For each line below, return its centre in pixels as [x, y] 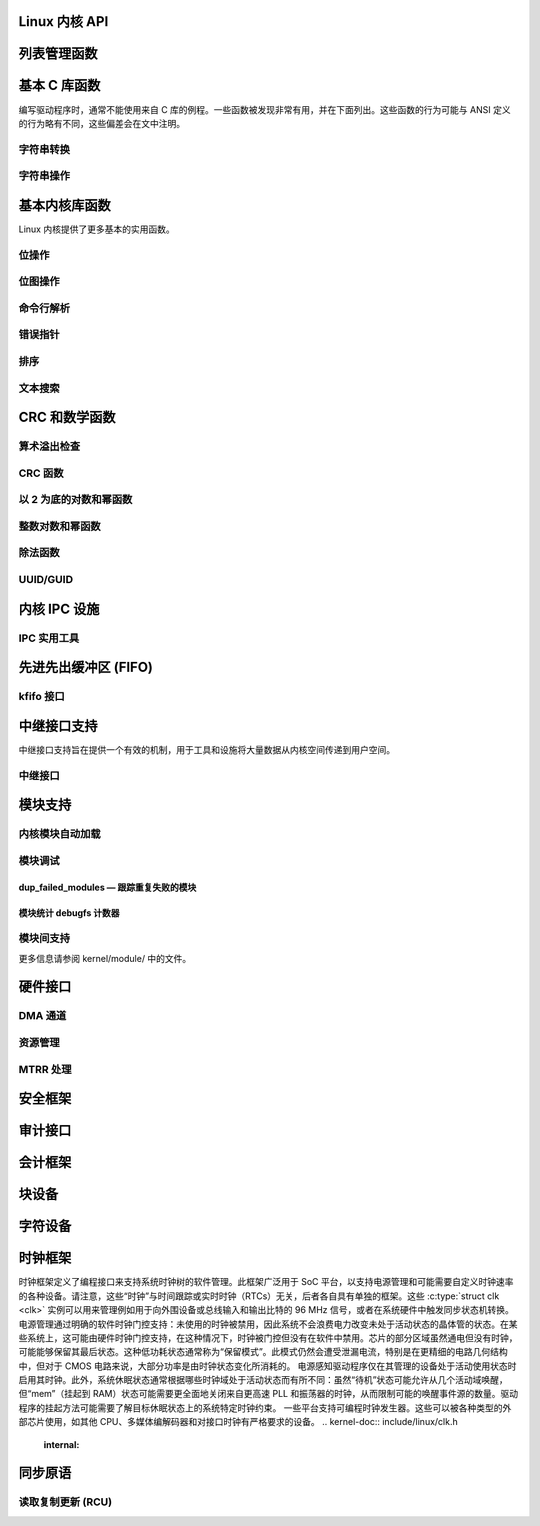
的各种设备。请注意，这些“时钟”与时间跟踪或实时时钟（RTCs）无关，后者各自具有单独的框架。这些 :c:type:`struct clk [259, 1296]
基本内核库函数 [64, 205]
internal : [61, 1444]
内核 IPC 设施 [59, 608]
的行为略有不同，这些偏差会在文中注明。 [101, 123]
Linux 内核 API [63, 21]
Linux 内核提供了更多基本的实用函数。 [96, 229]
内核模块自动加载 [59, 834]
